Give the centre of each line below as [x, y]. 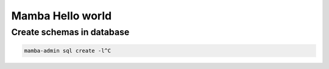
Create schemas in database [70, 32]
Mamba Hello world [62, 16]
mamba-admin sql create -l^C [68, 51]
